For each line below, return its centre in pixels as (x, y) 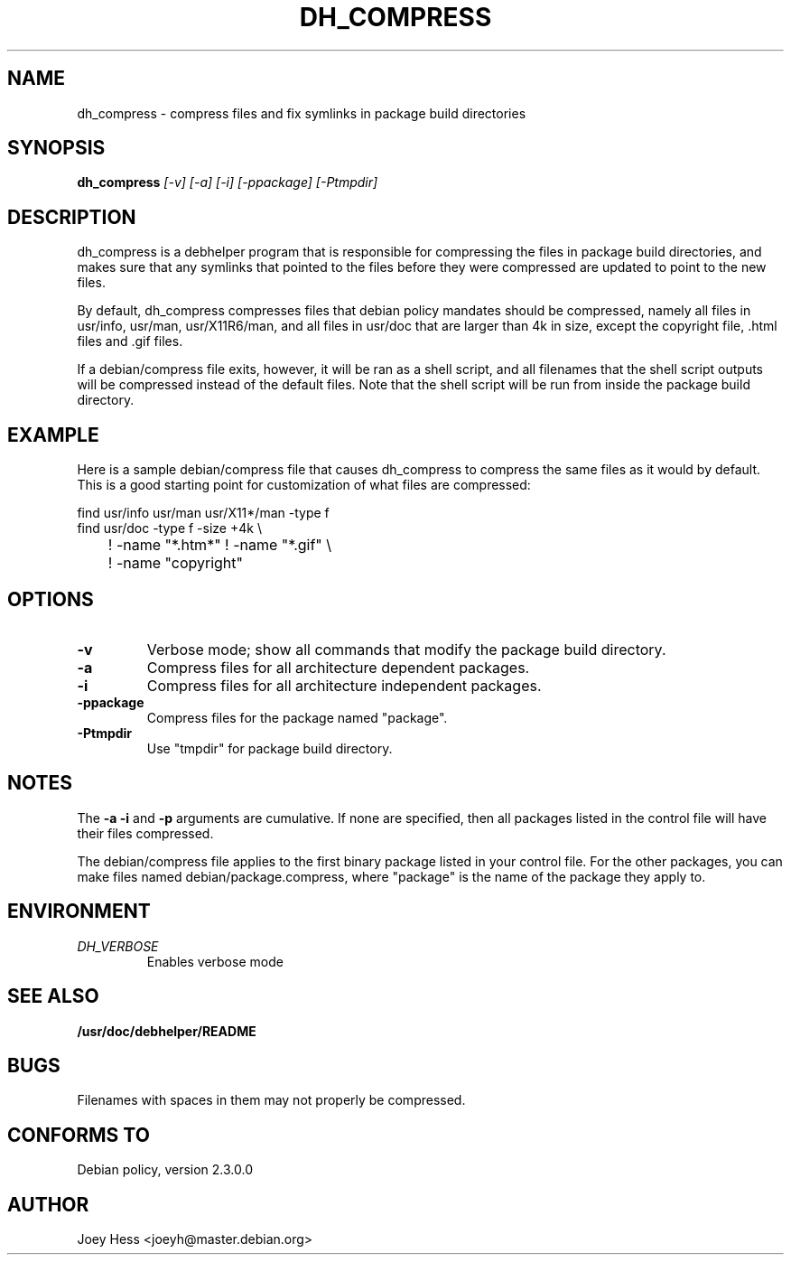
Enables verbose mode (215, 961)
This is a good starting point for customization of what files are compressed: (304, 485)
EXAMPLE (53, 435)
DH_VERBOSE (118, 946)
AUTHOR (48, 1204)
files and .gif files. (130, 341)
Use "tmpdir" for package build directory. (270, 748)
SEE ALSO (53, 996)
